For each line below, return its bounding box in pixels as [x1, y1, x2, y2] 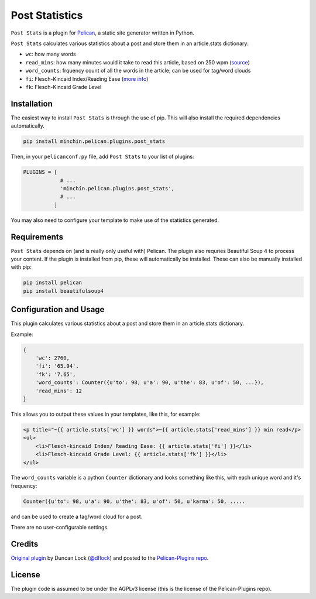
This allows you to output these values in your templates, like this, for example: [11, 410, 201, 417]
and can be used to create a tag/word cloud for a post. [11, 513, 143, 520]
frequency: [11, 482, 37, 489]
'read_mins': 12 [35, 387, 82, 394]
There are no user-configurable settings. [11, 524, 109, 531]
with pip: [11, 263, 32, 271]
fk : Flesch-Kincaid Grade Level [25, 83, 102, 90]
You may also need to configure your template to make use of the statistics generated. [11, 217, 219, 224]
